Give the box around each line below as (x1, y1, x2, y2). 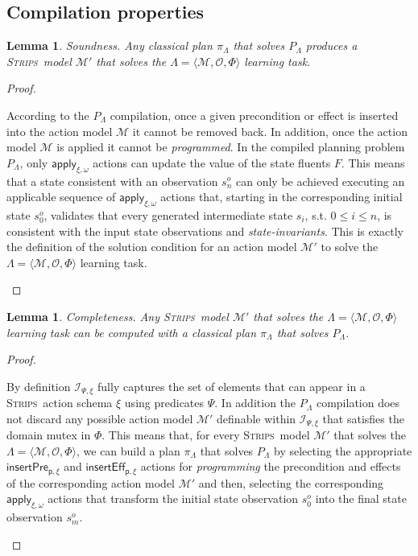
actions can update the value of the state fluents (93, 154, 331, 171)
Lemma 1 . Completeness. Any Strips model (6, 307, 229, 324)
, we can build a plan (76, 442, 180, 459)
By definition (6, 377, 71, 394)
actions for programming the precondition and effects (140, 458, 401, 475)
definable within (217, 410, 296, 426)
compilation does (316, 394, 400, 411)
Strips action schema (6, 394, 113, 411)
